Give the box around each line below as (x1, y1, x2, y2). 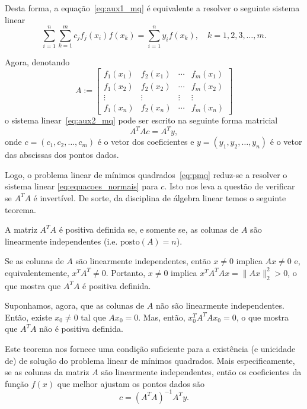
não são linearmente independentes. (156, 299, 284, 312)
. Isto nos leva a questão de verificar (164, 180, 295, 192)
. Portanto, (105, 266, 146, 278)
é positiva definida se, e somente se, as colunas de (59, 223, 239, 236)
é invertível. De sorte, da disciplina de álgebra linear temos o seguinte (33, 191, 286, 204)
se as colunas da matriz (5, 366, 89, 378)
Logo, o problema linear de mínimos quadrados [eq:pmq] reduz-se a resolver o (5, 168, 287, 180)
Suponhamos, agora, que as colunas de (5, 299, 145, 312)
